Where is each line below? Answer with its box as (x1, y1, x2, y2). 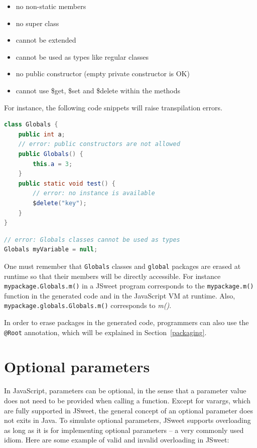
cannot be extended (16, 35, 76, 45)
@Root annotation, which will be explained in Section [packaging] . (4, 327, 207, 337)
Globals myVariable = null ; (4, 246, 98, 253)
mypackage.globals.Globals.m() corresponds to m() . (4, 300, 172, 311)
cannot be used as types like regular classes (16, 51, 149, 62)
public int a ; (18, 130, 65, 138)
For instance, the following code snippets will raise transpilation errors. (4, 102, 222, 112)
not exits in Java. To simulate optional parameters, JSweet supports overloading (4, 415, 251, 425)
